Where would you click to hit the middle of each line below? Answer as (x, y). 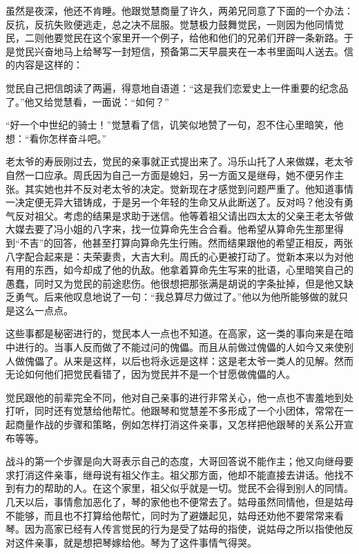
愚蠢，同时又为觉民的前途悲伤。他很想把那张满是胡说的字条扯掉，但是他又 (175, 283)
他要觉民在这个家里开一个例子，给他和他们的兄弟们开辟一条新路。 (194, 38)
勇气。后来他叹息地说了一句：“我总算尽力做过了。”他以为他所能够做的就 (177, 297)
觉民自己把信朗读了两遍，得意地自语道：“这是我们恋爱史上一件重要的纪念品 (177, 87)
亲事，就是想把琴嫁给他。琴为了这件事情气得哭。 (145, 542)
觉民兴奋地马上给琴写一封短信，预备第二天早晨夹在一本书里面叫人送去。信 (184, 51)
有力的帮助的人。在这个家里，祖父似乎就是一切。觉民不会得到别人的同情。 (184, 488)
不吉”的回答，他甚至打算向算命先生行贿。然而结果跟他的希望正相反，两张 (186, 242)
